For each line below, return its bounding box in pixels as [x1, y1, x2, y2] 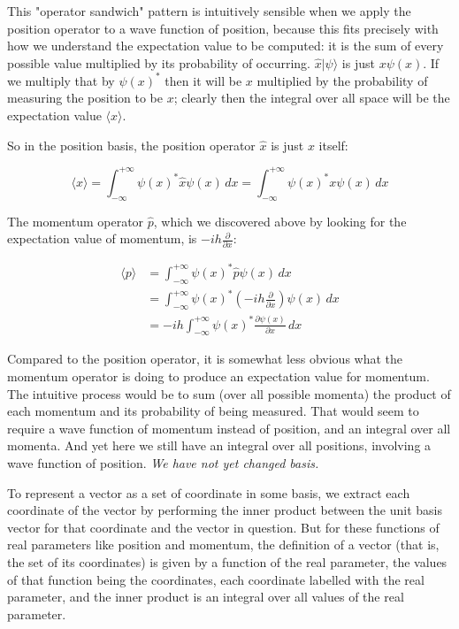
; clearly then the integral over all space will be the [173, 88, 450, 107]
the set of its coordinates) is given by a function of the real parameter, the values [7, 552, 448, 571]
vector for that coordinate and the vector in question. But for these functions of [7, 518, 440, 536]
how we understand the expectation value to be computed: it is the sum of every [7, 36, 444, 55]
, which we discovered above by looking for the [153, 211, 407, 230]
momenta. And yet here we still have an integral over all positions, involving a [7, 436, 432, 455]
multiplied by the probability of [256, 71, 428, 89]
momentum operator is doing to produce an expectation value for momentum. [7, 367, 430, 386]
